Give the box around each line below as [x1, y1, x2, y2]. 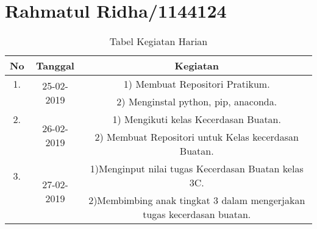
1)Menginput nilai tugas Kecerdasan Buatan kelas [90, 161, 304, 176]
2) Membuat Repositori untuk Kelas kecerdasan [94, 130, 299, 144]
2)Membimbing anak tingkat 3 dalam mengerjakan [88, 193, 305, 208]
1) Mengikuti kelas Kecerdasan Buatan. [112, 112, 281, 127]
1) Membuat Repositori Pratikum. [123, 77, 270, 91]
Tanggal [36, 58, 74, 73]
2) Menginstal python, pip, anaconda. [116, 94, 277, 109]
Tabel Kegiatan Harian [109, 34, 208, 49]
